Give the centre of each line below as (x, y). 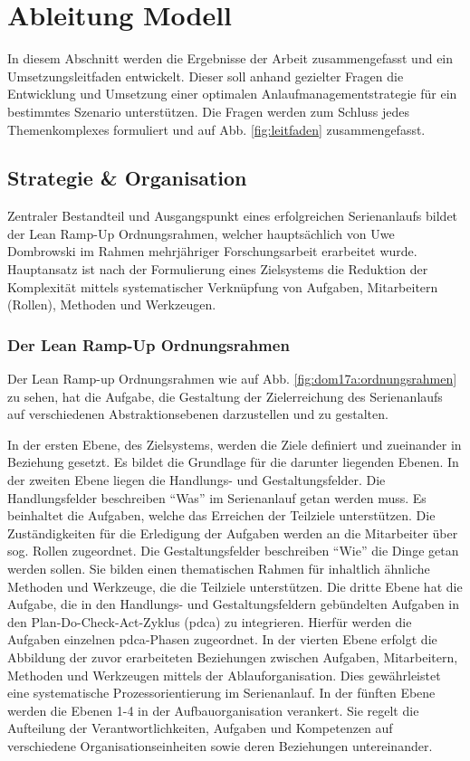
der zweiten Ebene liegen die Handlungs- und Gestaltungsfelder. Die (197, 480)
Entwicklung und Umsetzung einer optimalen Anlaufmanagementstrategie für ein (232, 94)
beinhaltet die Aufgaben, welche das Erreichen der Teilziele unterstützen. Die (221, 515)
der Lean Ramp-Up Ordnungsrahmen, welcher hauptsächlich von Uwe (201, 233)
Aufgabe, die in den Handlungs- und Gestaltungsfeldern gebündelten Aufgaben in (234, 604)
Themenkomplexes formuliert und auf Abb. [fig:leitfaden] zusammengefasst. (216, 129)
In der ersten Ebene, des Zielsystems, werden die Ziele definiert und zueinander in (235, 444)
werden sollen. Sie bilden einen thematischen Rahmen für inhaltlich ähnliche (219, 569)
